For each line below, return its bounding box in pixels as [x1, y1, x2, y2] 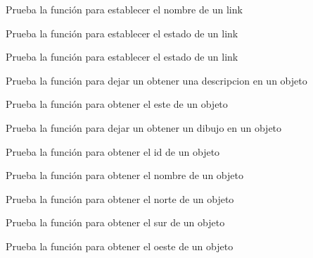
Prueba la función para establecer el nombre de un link [6, 2, 243, 16]
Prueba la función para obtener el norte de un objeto [6, 191, 234, 206]
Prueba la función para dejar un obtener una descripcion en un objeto [6, 73, 307, 87]
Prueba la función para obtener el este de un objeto [6, 97, 228, 111]
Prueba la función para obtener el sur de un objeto [6, 215, 225, 230]
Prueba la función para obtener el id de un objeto [6, 144, 220, 159]
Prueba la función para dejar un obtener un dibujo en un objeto [6, 120, 282, 135]
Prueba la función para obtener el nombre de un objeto [6, 168, 243, 183]
